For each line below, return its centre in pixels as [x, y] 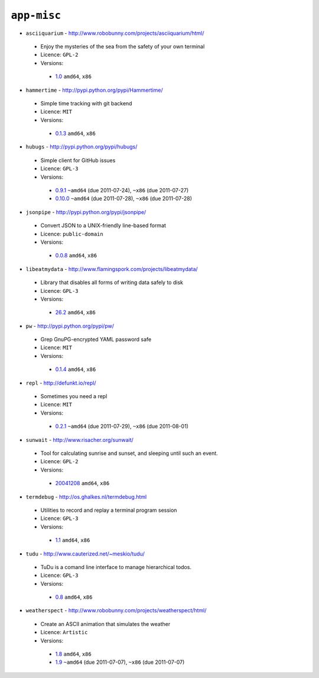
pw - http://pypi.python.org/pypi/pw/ [70, 326]
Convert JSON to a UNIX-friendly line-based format [103, 225]
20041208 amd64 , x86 [82, 483]
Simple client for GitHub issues [78, 160]
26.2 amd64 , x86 [75, 312]
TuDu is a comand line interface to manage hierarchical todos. [116, 567]
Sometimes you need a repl [74, 396]
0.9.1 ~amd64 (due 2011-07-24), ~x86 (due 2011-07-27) [122, 191]
